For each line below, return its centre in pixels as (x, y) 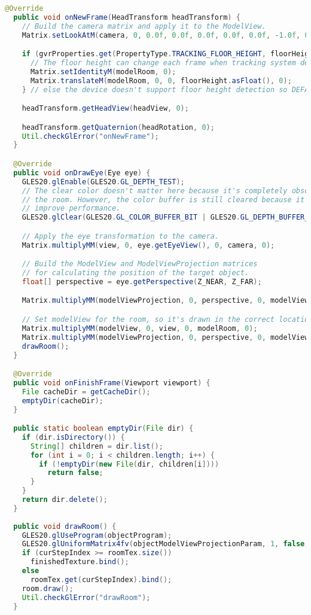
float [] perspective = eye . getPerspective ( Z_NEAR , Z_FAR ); (142, 281)
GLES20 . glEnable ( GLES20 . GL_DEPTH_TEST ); (103, 182)
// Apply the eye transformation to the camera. (120, 236)
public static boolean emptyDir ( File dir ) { (103, 429)
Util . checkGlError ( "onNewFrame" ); (90, 136)
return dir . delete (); (65, 500)
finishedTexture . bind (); (80, 562)
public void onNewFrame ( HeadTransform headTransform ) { (127, 17)
